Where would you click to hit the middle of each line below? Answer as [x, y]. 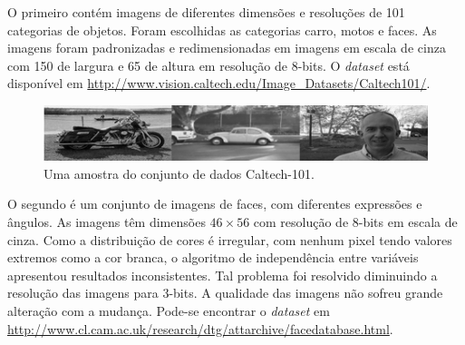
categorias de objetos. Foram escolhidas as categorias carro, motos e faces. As [222, 30]
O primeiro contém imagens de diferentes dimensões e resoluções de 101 [206, 12]
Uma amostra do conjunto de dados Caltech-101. [179, 173]
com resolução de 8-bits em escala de [355, 221]
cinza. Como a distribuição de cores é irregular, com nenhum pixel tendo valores [230, 239]
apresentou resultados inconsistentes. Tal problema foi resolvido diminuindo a [223, 275]
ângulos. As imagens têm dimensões [107, 221]
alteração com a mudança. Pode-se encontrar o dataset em [169, 310]
